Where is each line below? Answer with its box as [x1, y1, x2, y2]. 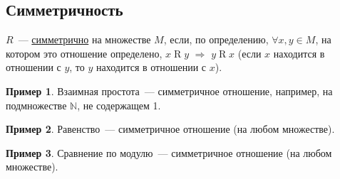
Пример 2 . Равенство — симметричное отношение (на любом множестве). [6, 121, 335, 136]
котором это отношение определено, [6, 45, 163, 60]
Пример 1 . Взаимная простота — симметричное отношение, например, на [6, 83, 333, 98]
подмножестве [6, 97, 67, 112]
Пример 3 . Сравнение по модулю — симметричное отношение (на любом [6, 145, 332, 160]
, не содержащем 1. [77, 97, 161, 112]
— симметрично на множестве [18, 32, 151, 47]
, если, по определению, [163, 32, 269, 47]
